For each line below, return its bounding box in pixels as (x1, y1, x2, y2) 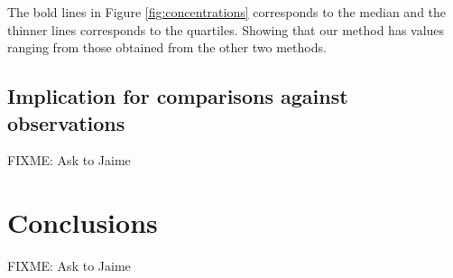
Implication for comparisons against (7, 82, 348, 110)
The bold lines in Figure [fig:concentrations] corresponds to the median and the (7, 3, 447, 21)
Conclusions (7, 204, 158, 241)
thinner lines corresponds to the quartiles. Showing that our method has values (7, 20, 445, 39)
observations (7, 108, 125, 136)
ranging (7, 38, 49, 57)
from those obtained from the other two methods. (52, 38, 327, 57)
